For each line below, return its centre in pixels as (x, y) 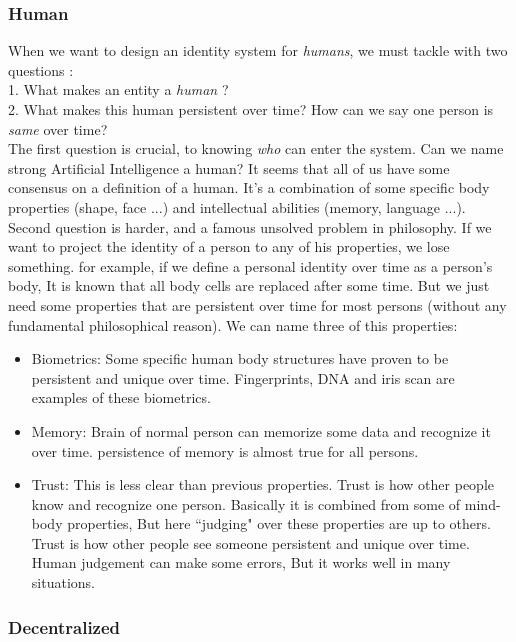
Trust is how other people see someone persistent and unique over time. (250, 542)
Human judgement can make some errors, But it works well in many (241, 562)
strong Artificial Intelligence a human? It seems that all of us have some (229, 167)
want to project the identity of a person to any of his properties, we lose (229, 246)
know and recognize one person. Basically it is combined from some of (246, 503)
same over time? (58, 128)
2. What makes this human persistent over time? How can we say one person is (251, 109)
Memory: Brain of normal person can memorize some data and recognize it (261, 430)
